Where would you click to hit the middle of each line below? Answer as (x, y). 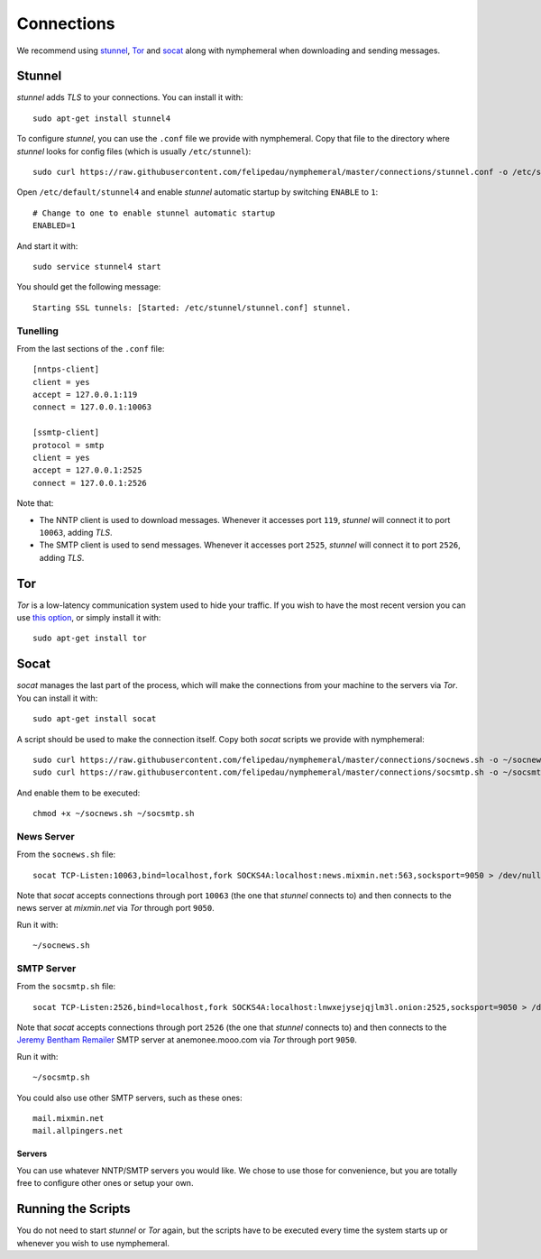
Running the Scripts (73, 1209)
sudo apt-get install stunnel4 (102, 118)
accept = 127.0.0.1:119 (85, 395)
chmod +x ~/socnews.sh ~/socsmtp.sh (114, 813)
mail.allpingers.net (78, 1131)
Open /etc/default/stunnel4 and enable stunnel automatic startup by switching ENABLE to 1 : (197, 192)
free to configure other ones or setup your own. (105, 1183)
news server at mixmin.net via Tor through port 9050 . (116, 908)
